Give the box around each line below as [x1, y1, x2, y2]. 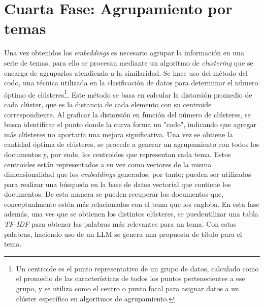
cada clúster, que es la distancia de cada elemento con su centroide [4, 99, 212, 109]
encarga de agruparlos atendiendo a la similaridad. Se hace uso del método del [4, 67, 248, 78]
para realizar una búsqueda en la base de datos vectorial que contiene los [4, 178, 231, 189]
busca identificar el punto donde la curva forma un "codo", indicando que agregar [4, 119, 256, 130]
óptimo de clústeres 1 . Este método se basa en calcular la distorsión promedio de [4, 87, 252, 100]
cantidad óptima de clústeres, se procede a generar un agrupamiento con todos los [4, 139, 259, 149]
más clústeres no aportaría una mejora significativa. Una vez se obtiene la [4, 129, 233, 139]
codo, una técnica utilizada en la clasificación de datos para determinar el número [4, 77, 258, 88]
